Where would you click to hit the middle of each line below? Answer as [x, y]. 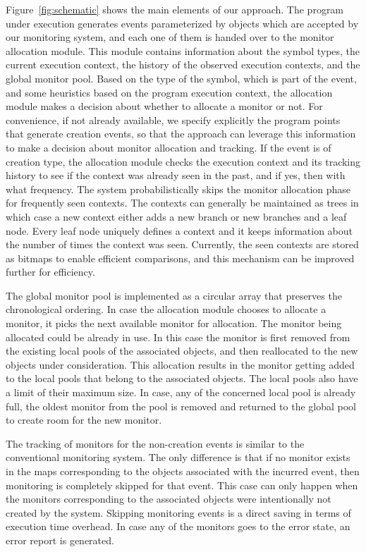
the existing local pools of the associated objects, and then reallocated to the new [182, 351]
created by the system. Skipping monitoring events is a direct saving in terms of [178, 512]
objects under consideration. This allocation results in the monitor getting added [180, 364]
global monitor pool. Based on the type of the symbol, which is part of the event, [181, 78]
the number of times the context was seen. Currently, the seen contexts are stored [182, 244]
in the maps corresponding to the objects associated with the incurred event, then [183, 471]
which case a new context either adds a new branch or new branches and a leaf [176, 216]
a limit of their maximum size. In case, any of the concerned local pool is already [181, 392]
